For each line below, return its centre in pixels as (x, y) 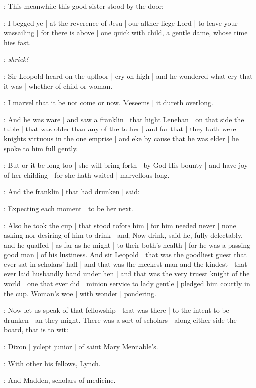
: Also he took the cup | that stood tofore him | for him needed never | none (120, 225)
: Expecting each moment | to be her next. (69, 208)
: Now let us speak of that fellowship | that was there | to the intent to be (117, 310)
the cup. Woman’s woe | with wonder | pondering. (80, 293)
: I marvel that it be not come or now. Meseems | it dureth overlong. (109, 102)
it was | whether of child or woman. (58, 85)
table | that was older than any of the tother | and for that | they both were (120, 129)
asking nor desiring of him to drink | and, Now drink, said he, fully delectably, (123, 235)
